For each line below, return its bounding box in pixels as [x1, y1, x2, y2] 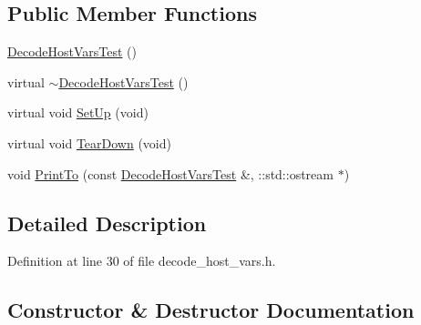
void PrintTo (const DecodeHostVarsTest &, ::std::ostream [7, 164, 334, 183]
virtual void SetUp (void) [7, 103, 149, 122]
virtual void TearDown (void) [7, 133, 171, 152]
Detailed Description [7, 208, 207, 237]
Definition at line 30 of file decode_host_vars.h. [7, 251, 276, 270]
